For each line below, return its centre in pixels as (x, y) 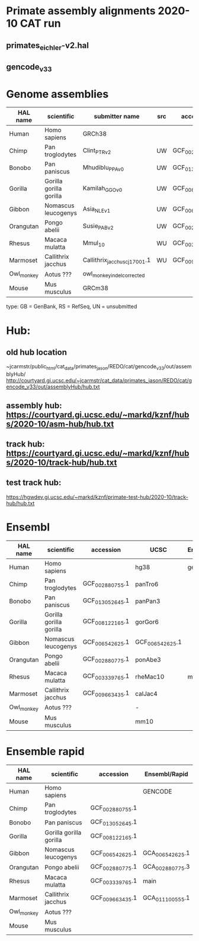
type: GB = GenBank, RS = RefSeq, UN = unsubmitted (72, 307)
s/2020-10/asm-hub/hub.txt (60, 424)
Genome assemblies (57, 94)
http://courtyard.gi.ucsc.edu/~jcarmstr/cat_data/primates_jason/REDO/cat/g (99, 381)
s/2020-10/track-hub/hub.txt (62, 463)
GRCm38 (95, 288)
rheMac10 (150, 676)
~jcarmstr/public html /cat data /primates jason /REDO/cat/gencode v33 (85, 367)
